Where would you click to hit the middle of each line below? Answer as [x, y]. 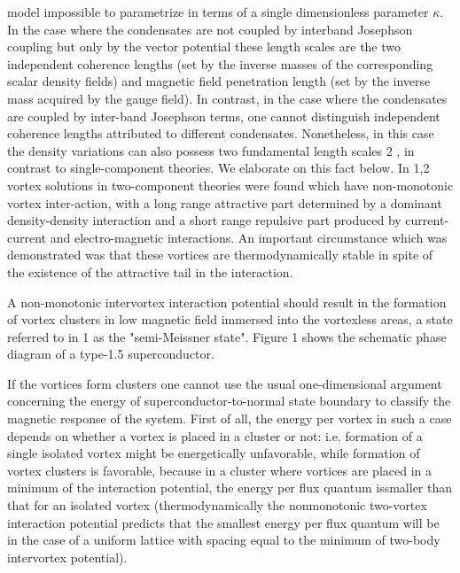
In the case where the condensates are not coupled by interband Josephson [210, 29]
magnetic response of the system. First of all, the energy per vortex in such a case [230, 418]
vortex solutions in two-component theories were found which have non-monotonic [230, 185]
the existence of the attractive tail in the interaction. [150, 271]
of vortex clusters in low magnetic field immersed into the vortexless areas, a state [230, 319]
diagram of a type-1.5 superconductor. [111, 354]
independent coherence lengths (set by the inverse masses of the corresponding [220, 63]
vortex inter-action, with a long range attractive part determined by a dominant [225, 202]
